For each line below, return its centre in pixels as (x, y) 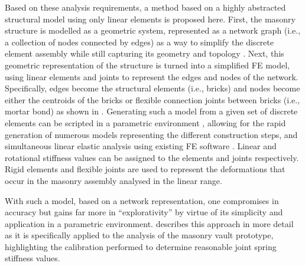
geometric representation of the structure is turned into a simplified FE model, (147, 65)
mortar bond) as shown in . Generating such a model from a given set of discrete (151, 111)
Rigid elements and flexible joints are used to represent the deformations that (145, 169)
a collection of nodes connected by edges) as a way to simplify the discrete (139, 42)
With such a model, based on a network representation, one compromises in (142, 200)
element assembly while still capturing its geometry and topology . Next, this (145, 53)
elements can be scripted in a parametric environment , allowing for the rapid (145, 122)
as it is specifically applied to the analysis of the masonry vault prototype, (139, 235)
